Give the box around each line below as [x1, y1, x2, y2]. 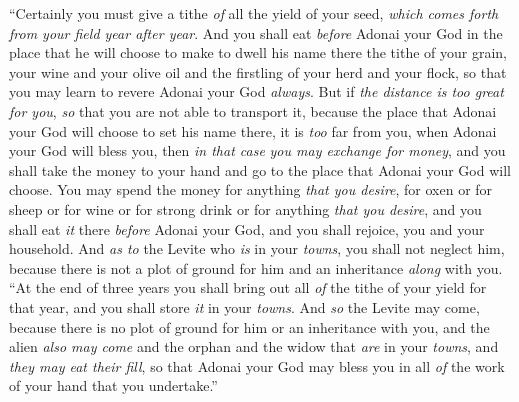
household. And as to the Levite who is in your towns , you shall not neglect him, [9, 238, 505, 259]
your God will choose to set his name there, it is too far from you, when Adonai [9, 120, 497, 141]
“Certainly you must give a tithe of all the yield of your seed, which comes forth [9, 3, 499, 23]
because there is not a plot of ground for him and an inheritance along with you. [9, 257, 503, 278]
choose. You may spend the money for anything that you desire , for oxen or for [9, 179, 493, 200]
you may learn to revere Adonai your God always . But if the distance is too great [9, 81, 504, 102]
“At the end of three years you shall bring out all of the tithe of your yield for [9, 277, 487, 298]
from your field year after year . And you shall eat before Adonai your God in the [9, 22, 503, 43]
